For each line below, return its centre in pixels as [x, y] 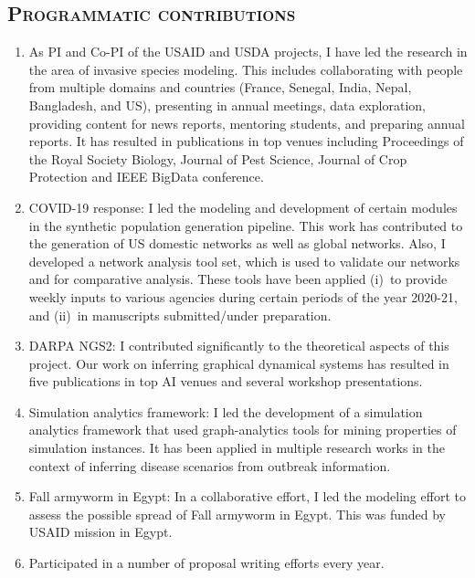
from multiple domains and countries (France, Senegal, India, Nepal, [220, 87]
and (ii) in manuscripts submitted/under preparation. [180, 315]
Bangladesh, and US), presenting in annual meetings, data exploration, [227, 105]
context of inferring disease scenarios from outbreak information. [210, 465]
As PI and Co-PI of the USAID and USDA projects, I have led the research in [248, 52]
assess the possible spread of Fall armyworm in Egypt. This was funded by [237, 514]
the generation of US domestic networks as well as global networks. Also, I [237, 243]
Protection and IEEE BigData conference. [146, 177]
